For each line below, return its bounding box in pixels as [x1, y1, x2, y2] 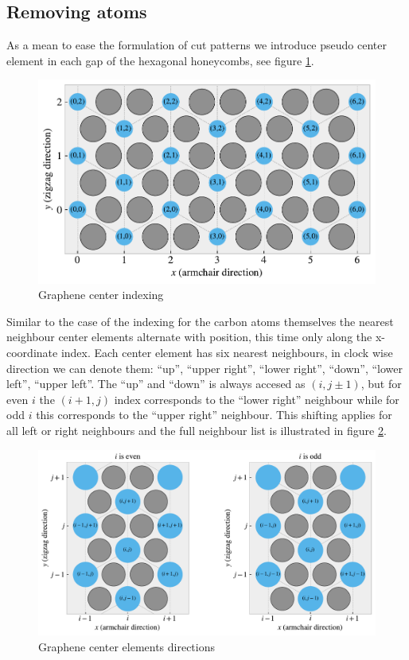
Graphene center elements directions [38, 638, 216, 654]
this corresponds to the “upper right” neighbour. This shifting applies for [36, 406, 392, 423]
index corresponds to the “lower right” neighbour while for [114, 390, 399, 407]
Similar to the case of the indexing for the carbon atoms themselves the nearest [6, 313, 394, 329]
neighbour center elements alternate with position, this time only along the [6, 328, 372, 345]
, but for [360, 375, 402, 392]
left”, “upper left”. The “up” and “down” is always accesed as [6, 375, 306, 392]
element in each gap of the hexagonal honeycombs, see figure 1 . [6, 52, 314, 68]
